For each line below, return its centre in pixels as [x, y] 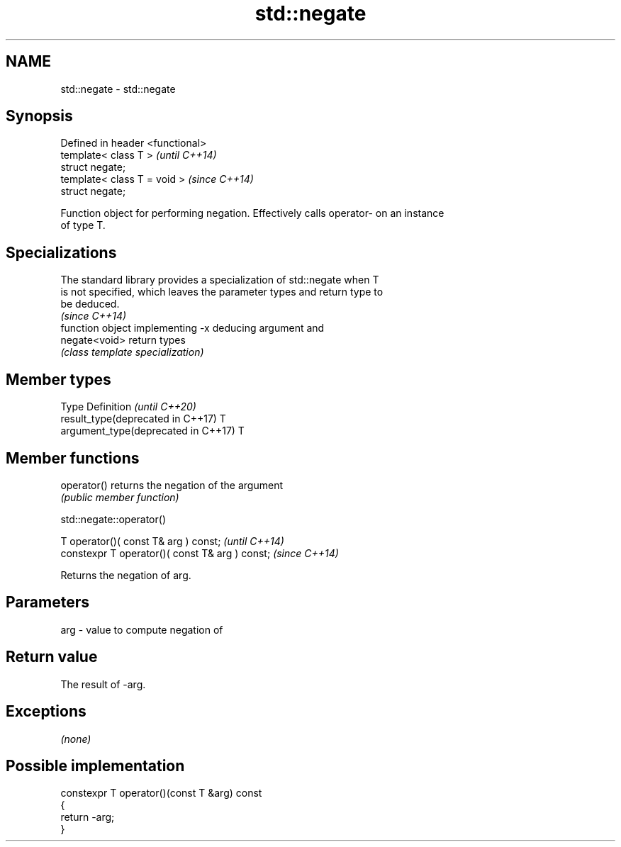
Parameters [47, 602]
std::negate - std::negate [118, 89]
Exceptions [46, 712]
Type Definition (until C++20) [128, 407]
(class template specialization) [132, 352]
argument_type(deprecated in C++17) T [152, 431]
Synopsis [39, 116]
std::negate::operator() [113, 519]
